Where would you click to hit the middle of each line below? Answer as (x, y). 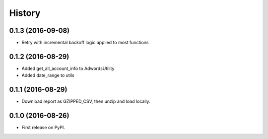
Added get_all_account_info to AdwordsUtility (68, 68)
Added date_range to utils (48, 75)
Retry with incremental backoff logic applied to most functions (85, 43)
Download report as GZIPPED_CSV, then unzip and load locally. (86, 101)
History (25, 13)
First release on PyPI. (43, 128)
